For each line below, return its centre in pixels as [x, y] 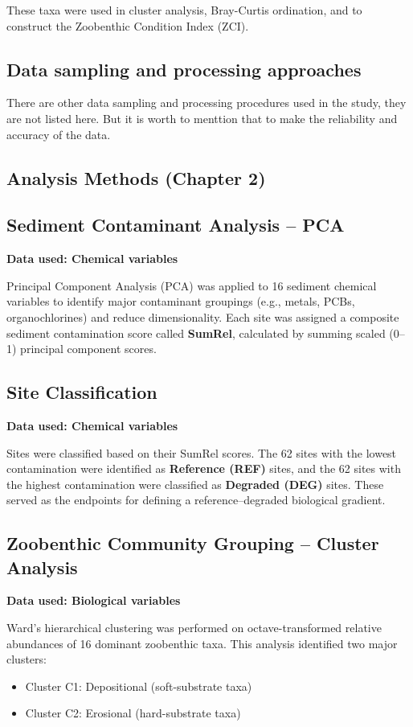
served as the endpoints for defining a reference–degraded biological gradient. [196, 500]
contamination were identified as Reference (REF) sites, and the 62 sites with [204, 468]
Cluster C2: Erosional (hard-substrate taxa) [133, 713]
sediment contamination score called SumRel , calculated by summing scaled [196, 333]
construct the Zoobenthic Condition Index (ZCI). [128, 25]
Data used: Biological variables [94, 600]
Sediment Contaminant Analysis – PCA [176, 225]
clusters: [27, 659]
